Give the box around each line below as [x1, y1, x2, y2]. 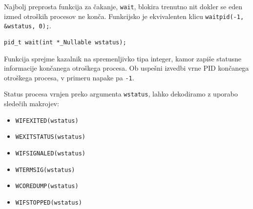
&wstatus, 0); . [4, 20, 51, 31]
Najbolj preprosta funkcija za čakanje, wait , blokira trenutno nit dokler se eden [4, 1, 242, 11]
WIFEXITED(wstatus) [15, 117, 79, 124]
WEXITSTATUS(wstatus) [15, 133, 85, 141]
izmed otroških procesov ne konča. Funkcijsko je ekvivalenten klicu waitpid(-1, [4, 11, 244, 21]
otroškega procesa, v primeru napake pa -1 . [4, 72, 134, 82]
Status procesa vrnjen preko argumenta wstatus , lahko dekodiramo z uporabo [4, 89, 238, 99]
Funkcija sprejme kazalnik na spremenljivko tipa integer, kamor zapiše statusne [4, 53, 242, 63]
